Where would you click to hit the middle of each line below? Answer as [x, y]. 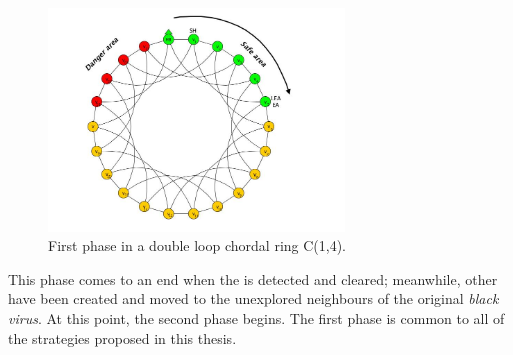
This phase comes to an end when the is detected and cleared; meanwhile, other [253, 278]
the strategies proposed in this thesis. [122, 337]
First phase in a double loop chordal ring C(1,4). [197, 245]
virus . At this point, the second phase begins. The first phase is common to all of [256, 318]
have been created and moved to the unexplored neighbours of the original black [253, 298]
